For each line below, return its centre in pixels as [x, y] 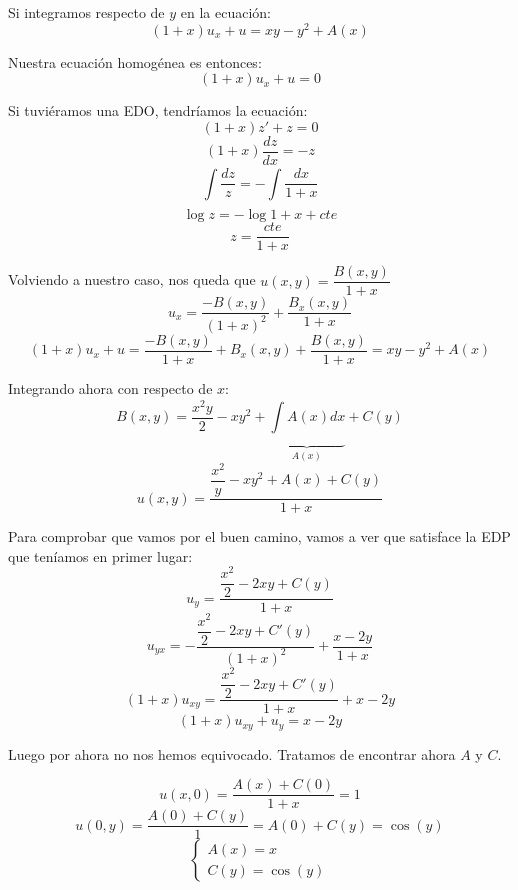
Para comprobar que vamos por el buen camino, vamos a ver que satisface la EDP [259, 536]
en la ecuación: [225, 12]
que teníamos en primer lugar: [100, 555]
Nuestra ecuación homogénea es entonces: [135, 61]
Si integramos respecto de [86, 12]
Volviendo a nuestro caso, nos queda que [132, 279]
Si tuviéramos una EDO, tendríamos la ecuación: [158, 110]
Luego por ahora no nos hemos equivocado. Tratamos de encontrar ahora [232, 753]
